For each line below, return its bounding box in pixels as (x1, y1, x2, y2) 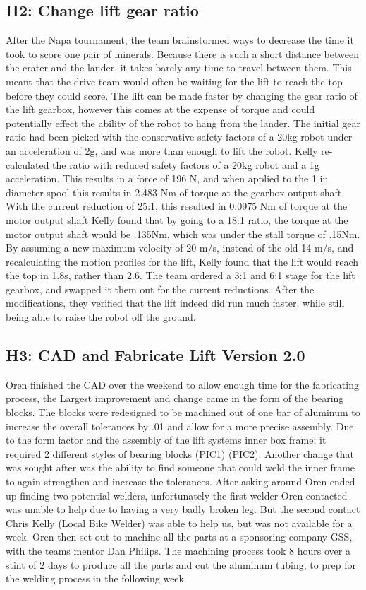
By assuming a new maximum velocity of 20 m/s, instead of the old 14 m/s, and (6, 240, 354, 255)
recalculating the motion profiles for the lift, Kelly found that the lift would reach (6, 254, 359, 269)
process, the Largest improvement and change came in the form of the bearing (6, 391, 344, 406)
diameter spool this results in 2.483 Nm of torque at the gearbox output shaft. (6, 184, 345, 199)
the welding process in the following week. (6, 571, 187, 586)
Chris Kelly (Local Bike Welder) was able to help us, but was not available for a (6, 515, 353, 530)
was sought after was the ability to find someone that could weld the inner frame (6, 460, 355, 475)
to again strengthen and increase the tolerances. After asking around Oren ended (6, 474, 355, 489)
